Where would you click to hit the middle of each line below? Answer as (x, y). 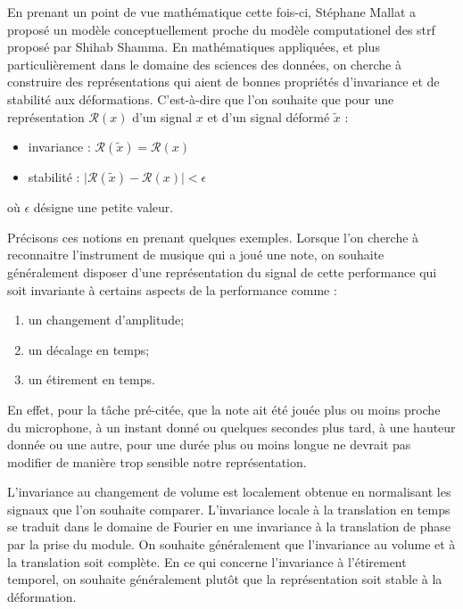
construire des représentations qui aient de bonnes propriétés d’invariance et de (223, 82)
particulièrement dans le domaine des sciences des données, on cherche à (204, 64)
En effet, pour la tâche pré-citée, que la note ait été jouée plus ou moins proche (224, 409)
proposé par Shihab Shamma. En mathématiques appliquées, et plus (194, 47)
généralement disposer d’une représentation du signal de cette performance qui (222, 272)
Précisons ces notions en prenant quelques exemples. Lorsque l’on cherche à (213, 237)
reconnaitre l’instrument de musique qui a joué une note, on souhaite (196, 255)
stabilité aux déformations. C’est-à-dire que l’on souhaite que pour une (201, 99)
